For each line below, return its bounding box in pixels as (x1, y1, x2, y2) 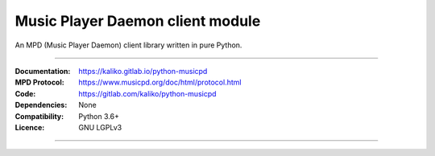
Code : (14, 88, 36, 98)
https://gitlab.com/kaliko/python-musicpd (78, 88, 217, 98)
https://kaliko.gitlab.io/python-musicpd (78, 66, 208, 76)
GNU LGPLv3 (78, 122, 122, 132)
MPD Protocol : (14, 77, 64, 88)
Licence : (14, 122, 45, 132)
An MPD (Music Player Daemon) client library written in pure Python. (14, 40, 242, 50)
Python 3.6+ (78, 111, 120, 121)
